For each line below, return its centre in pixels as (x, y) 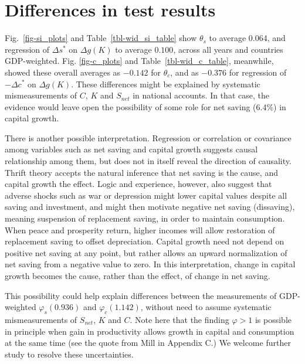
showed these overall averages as (63, 72)
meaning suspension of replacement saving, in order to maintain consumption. (145, 218)
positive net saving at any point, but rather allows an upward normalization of (146, 252)
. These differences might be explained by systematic (166, 84)
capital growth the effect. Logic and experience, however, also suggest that (138, 184)
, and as (184, 72)
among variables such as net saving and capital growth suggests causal (131, 149)
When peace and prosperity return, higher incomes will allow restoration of (140, 229)
